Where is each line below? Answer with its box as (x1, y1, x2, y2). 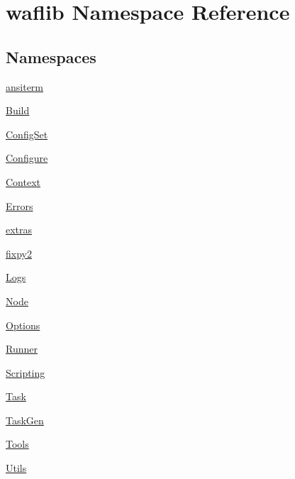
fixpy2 (6, 246, 32, 260)
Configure (6, 150, 48, 165)
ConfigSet (6, 126, 48, 141)
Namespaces (6, 45, 96, 67)
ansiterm (6, 79, 44, 94)
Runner (6, 341, 38, 356)
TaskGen (6, 412, 44, 427)
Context (6, 174, 40, 189)
